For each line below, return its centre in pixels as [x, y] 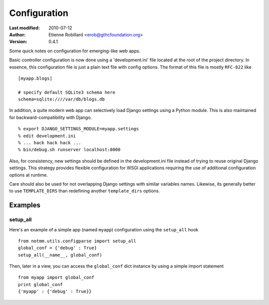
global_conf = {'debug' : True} [58, 248]
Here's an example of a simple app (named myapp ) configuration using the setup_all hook [104, 229]
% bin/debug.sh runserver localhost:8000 [69, 150]
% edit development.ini [47, 136]
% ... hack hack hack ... [50, 143]
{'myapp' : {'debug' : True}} [55, 292]
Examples [25, 205]
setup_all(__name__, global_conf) [60, 255]
